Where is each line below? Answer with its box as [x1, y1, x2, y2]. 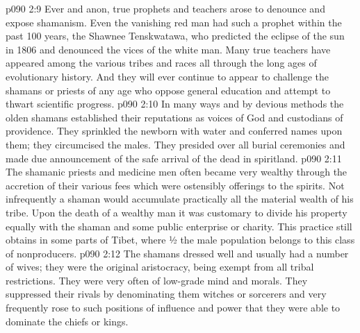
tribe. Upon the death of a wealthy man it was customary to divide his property [6, 205, 347, 219]
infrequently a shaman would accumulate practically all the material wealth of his [6, 191, 354, 206]
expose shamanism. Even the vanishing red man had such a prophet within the [6, 15, 342, 29]
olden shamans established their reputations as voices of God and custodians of [6, 110, 343, 124]
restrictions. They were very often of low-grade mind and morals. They [6, 273, 308, 287]
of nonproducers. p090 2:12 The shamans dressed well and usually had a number [6, 246, 349, 260]
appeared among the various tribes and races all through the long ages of [6, 55, 317, 70]
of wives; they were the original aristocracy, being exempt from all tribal [6, 259, 314, 274]
